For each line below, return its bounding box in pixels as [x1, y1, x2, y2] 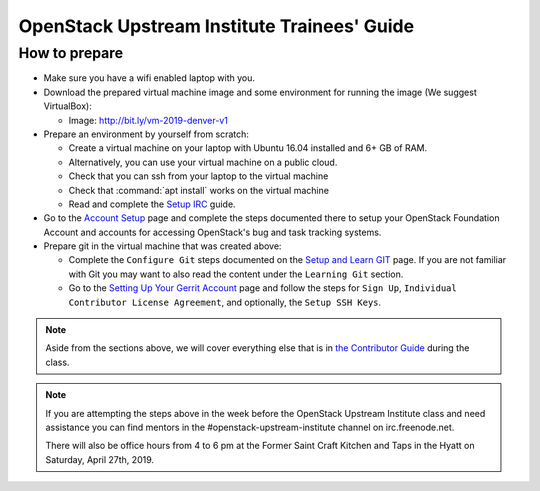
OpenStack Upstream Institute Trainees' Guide [18, 15, 415, 37]
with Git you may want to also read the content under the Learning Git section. [68, 268, 404, 280]
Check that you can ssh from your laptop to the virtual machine [68, 170, 329, 182]
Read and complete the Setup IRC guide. [68, 198, 236, 210]
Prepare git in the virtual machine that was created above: [43, 240, 282, 252]
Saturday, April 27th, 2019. [45, 453, 155, 465]
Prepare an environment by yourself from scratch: [43, 128, 250, 140]
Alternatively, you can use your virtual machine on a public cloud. [68, 156, 338, 168]
